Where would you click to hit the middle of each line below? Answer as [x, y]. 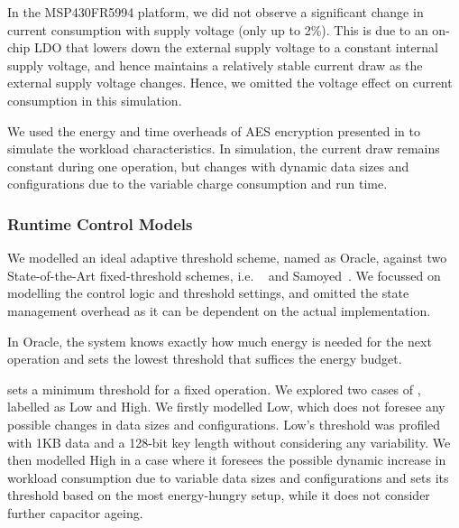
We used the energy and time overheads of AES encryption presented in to [214, 130]
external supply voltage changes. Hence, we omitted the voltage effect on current [230, 83]
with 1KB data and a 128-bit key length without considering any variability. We [229, 442]
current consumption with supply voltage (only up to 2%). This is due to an [218, 29]
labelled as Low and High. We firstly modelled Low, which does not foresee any [226, 407]
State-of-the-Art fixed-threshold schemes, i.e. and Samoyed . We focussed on [224, 275]
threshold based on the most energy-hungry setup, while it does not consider [219, 495]
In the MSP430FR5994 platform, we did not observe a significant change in [216, 12]
